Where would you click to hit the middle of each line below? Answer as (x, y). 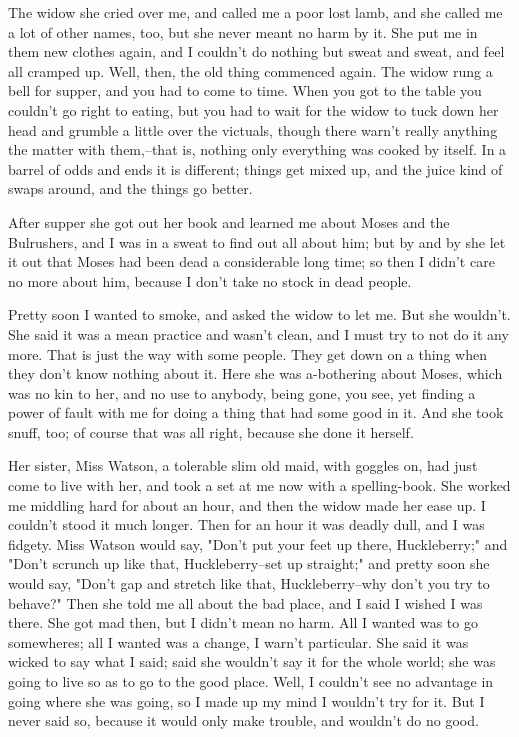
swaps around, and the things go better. (130, 188)
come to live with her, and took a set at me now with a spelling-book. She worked (259, 485)
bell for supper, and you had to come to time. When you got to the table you (245, 90)
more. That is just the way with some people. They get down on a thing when (247, 353)
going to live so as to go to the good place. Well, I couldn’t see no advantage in (251, 681)
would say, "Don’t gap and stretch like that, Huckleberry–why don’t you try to (249, 583)
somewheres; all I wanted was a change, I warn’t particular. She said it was (238, 641)
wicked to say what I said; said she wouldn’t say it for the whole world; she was (252, 661)
